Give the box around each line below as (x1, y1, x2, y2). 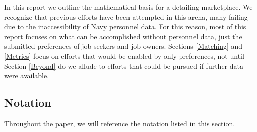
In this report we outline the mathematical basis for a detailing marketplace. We (4, 2, 253, 12)
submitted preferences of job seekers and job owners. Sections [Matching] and (4, 41, 243, 51)
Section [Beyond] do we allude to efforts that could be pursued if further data (4, 60, 243, 71)
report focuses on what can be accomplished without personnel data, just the (4, 31, 242, 41)
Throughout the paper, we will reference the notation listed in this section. (4, 118, 235, 128)
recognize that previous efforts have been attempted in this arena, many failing (4, 11, 248, 22)
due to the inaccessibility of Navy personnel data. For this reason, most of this (4, 21, 246, 32)
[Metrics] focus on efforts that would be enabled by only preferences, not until (4, 50, 244, 61)
